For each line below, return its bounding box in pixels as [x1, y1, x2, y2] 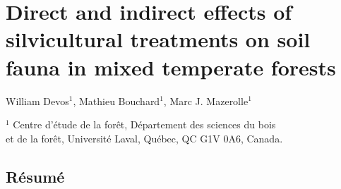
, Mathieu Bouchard [73, 93, 160, 108]
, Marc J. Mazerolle [163, 93, 249, 108]
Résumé [6, 165, 65, 187]
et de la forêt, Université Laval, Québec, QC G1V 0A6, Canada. [6, 130, 283, 145]
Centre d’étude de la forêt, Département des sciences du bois [13, 117, 276, 132]
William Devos [6, 93, 69, 108]
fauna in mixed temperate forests [6, 52, 336, 81]
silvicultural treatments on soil [6, 25, 311, 54]
